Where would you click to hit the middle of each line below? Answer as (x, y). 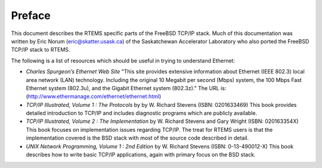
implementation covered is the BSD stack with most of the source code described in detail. (137, 138)
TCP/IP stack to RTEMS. (41, 50)
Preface (31, 15)
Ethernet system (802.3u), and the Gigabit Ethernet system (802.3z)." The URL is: (126, 88)
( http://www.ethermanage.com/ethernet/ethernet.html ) (94, 96)
